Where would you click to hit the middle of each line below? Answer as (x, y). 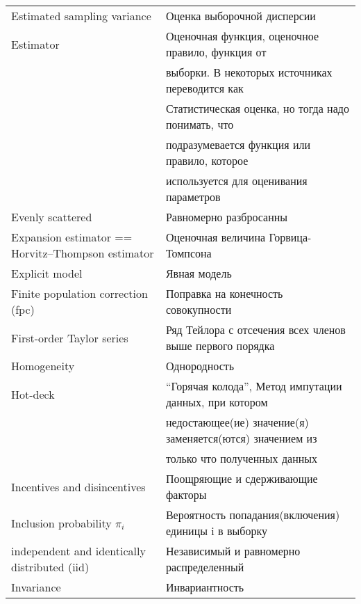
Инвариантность (205, 587)
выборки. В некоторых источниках (249, 72)
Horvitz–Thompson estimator (83, 253)
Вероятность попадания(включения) (253, 515)
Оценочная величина (216, 237)
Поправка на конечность (224, 293)
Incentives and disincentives (78, 486)
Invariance (36, 587)
